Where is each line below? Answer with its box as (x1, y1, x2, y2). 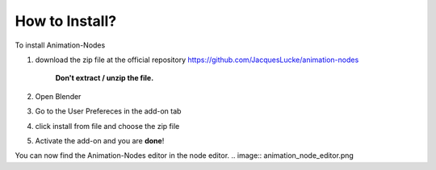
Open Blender (35, 91, 82, 101)
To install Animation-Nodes (15, 40, 106, 50)
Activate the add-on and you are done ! (35, 135, 165, 145)
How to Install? (15, 12, 117, 30)
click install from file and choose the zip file (35, 121, 180, 131)
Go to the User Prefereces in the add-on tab (35, 106, 182, 116)
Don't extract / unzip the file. (55, 73, 154, 83)
